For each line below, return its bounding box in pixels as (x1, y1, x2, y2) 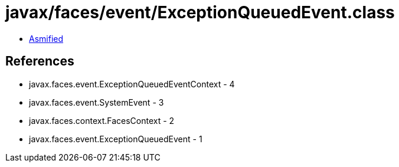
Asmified (29, 33, 64, 44)
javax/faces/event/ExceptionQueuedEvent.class (5, 2, 395, 22)
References (5, 54, 74, 69)
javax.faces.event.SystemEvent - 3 (29, 97, 164, 107)
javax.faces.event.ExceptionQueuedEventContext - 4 (29, 78, 235, 89)
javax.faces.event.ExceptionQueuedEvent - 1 (29, 133, 202, 144)
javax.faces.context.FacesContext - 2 (29, 115, 175, 126)
